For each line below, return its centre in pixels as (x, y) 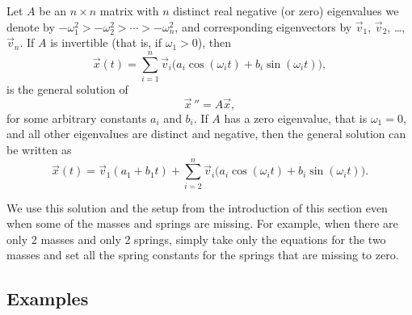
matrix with (129, 10)
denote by (31, 26)
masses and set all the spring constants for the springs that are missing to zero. (203, 255)
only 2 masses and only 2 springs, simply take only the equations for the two (196, 239)
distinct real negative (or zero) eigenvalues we (286, 10)
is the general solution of (67, 88)
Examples (48, 298)
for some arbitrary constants (77, 118)
